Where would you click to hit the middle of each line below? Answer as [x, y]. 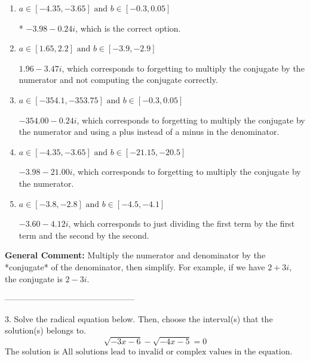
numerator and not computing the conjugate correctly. [118, 80]
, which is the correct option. [128, 28]
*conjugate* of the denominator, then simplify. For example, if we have [135, 266]
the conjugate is [34, 278]
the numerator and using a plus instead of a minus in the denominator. [149, 132]
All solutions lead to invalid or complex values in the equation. [177, 352]
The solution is [32, 351]
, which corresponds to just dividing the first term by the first [182, 223]
